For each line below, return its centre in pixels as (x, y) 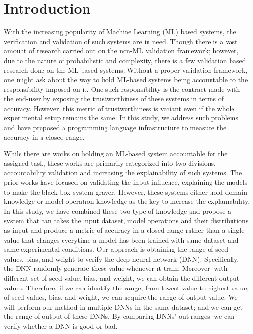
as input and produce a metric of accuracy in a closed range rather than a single (124, 230)
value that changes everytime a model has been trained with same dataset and (121, 239)
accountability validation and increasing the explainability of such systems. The (123, 172)
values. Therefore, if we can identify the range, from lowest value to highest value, (126, 287)
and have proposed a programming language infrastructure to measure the (115, 127)
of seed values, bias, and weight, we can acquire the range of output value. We (121, 297)
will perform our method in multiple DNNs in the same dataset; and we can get (123, 306)
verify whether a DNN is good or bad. (61, 325)
